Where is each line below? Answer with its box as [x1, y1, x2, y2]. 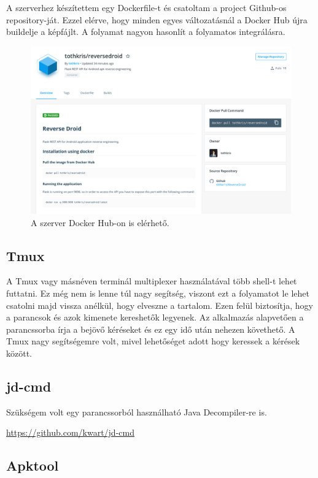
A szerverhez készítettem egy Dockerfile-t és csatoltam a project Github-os [6, 1, 287, 13]
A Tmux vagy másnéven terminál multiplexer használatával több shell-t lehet [6, 275, 297, 287]
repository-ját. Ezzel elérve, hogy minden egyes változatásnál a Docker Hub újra [6, 13, 308, 26]
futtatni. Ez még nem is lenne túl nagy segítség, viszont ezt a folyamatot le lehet [6, 287, 309, 300]
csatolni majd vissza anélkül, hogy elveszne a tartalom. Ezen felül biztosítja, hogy [6, 298, 313, 311]
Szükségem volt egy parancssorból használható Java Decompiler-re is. [6, 405, 267, 418]
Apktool [6, 456, 59, 475]
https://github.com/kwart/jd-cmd [6, 426, 134, 439]
